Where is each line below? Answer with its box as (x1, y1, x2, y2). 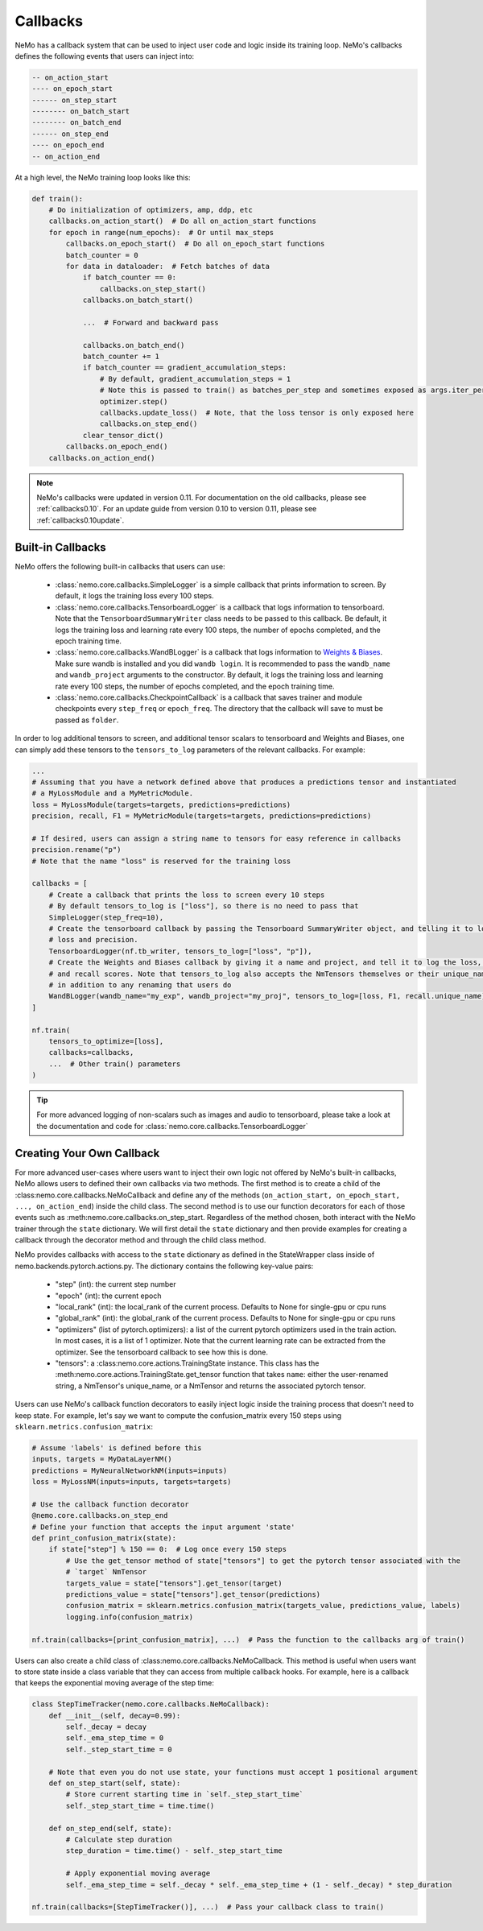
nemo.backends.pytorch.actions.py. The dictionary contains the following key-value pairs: (14, 1261, 314, 1271)
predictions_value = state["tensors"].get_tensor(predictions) (65, 1590, 321, 1598)
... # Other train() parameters (48, 1059, 181, 1069)
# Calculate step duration (65, 1835, 172, 1844)
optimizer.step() (99, 397, 168, 406)
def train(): (31, 194, 84, 203)
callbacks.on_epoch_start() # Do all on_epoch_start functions (65, 239, 325, 249)
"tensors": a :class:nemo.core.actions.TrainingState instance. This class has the (55, 1358, 320, 1368)
